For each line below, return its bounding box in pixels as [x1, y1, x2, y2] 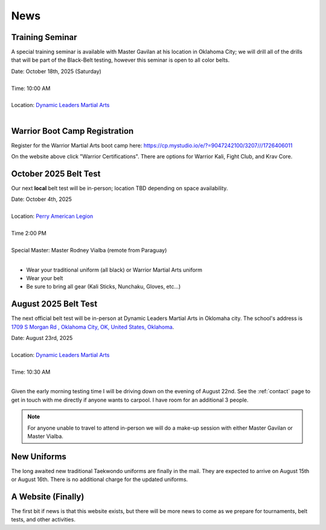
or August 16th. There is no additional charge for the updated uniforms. [11, 476, 188, 483]
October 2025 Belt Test [11, 168, 101, 178]
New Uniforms [11, 451, 66, 462]
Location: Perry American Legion [11, 212, 94, 220]
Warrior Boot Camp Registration [11, 126, 134, 136]
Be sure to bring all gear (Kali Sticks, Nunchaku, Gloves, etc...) [26, 283, 181, 290]
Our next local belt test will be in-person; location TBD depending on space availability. [11, 185, 228, 192]
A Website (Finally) [11, 492, 85, 502]
